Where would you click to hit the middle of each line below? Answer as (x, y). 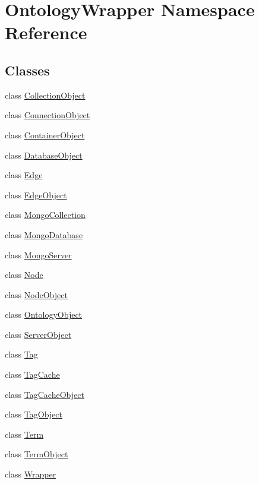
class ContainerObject (45, 135)
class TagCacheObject (45, 394)
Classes (27, 70)
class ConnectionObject (48, 115)
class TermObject (37, 454)
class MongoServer (38, 254)
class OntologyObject (44, 314)
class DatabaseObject (44, 155)
